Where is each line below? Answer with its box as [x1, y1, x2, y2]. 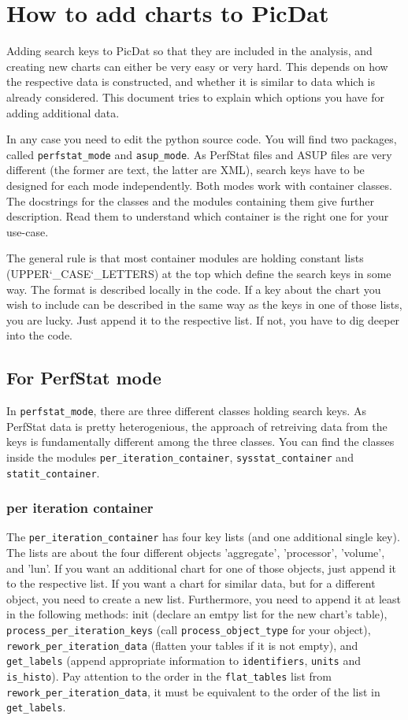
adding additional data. [6, 104, 120, 121]
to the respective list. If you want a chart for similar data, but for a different [6, 575, 376, 592]
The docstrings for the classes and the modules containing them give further [6, 192, 374, 209]
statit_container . [6, 464, 100, 481]
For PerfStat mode [6, 366, 161, 390]
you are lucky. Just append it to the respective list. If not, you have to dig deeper [6, 311, 400, 328]
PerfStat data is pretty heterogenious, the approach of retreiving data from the [6, 418, 388, 434]
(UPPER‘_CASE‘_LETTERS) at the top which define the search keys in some [6, 265, 391, 281]
